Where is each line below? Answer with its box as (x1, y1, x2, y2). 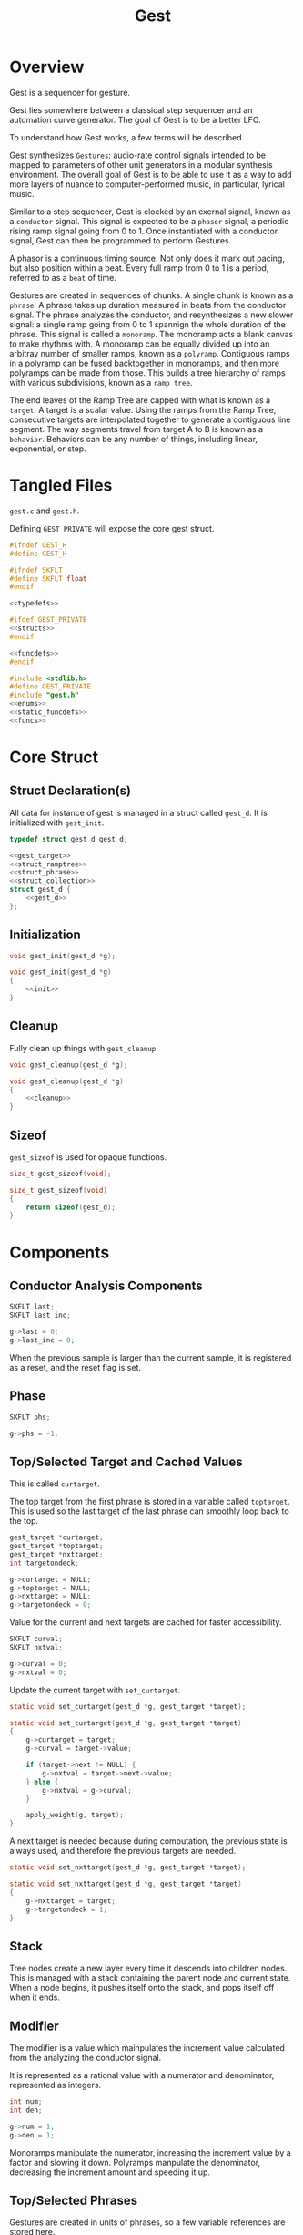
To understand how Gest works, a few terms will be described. (9, 131, 245, 142)
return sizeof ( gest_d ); (25, 1203, 116, 1212)
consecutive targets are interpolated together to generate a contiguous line (9, 414, 291, 425)
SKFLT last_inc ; (9, 1310, 71, 1320)
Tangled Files (9, 475, 113, 496)
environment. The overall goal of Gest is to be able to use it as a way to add (9, 169, 293, 180)
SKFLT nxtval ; (9, 1643, 64, 1652)
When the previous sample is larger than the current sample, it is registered (9, 1351, 292, 1363)
